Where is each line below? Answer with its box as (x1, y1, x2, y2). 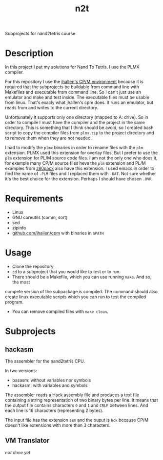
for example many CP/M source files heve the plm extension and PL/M (5, 160, 146, 166)
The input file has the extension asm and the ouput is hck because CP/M (5, 417, 149, 423)
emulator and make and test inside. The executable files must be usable (5, 94, 150, 101)
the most (12, 279, 30, 285)
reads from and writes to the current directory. (5, 105, 99, 111)
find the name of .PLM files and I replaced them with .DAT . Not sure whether (5, 171, 156, 177)
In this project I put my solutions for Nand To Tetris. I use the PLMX (5, 64, 140, 70)
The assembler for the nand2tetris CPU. (5, 358, 85, 364)
